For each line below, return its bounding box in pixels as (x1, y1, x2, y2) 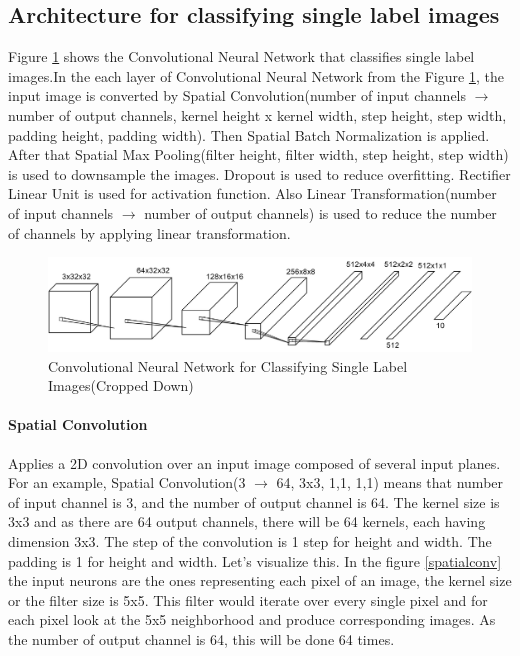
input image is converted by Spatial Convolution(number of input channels (8, 85, 467, 106)
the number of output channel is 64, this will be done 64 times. (8, 628, 395, 649)
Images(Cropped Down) (48, 375, 194, 396)
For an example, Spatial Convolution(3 (8, 472, 246, 493)
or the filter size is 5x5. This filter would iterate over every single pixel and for (8, 589, 488, 610)
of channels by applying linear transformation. (8, 222, 291, 243)
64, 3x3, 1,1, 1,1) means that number (276, 472, 504, 493)
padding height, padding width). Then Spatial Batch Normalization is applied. (8, 124, 490, 145)
